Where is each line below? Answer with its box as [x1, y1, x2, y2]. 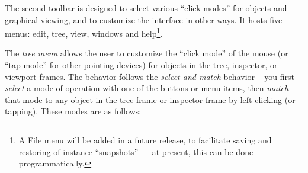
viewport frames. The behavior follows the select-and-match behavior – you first [5, 70, 295, 82]
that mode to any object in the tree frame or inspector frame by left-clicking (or [5, 93, 296, 105]
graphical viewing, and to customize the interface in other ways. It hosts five [5, 13, 283, 25]
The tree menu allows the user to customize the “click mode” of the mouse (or [5, 47, 288, 59]
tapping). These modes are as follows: [5, 105, 142, 117]
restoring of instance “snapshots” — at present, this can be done [18, 145, 254, 158]
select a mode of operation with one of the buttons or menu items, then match [5, 82, 289, 94]
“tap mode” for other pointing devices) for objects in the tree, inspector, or [5, 59, 278, 71]
